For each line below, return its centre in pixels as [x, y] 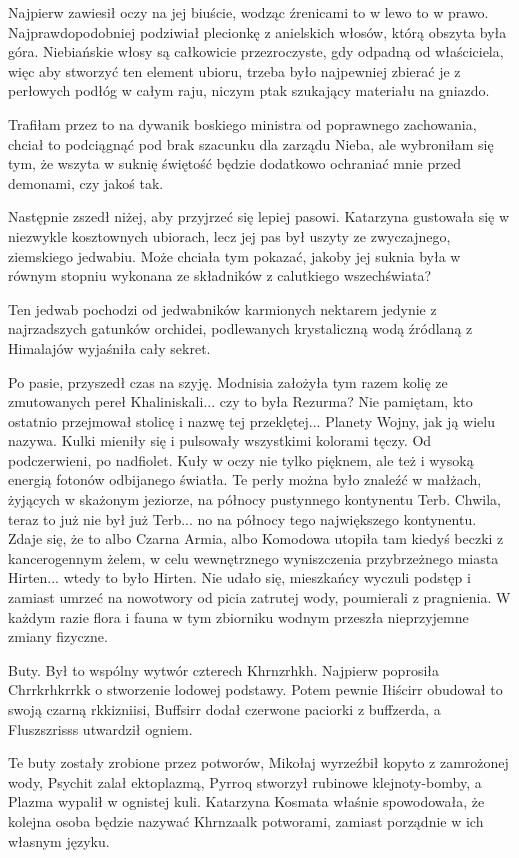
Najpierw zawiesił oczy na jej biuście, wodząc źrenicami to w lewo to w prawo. [248, 12]
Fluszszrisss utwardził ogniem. [100, 728]
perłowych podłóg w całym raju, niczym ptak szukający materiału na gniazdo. [249, 90]
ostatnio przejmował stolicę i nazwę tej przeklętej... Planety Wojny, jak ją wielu [251, 420]
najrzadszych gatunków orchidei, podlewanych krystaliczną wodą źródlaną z [240, 328]
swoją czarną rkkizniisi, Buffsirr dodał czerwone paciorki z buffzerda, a [224, 709]
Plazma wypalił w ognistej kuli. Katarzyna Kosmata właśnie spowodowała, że [246, 801]
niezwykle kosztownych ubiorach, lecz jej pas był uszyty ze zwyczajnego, [229, 235]
